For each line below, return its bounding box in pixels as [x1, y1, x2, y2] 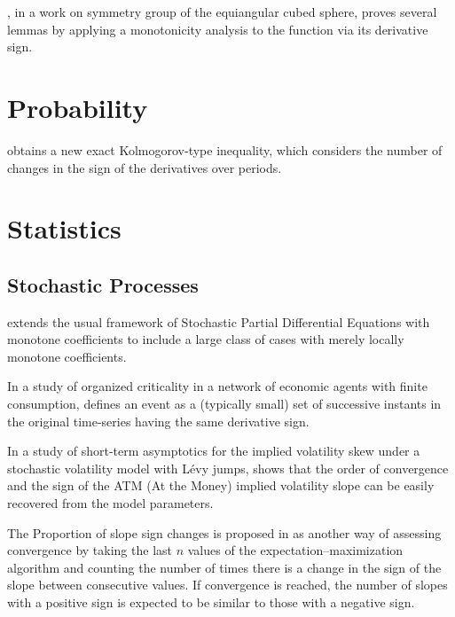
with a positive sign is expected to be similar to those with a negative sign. [7, 592, 415, 611]
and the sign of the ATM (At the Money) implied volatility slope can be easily [7, 476, 435, 495]
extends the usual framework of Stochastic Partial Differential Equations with [7, 312, 430, 331]
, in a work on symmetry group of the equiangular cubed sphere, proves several [7, 3, 437, 20]
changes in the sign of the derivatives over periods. [7, 158, 282, 176]
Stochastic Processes [7, 270, 199, 298]
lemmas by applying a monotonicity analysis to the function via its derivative [7, 20, 428, 38]
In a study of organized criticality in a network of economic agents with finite [7, 377, 428, 395]
